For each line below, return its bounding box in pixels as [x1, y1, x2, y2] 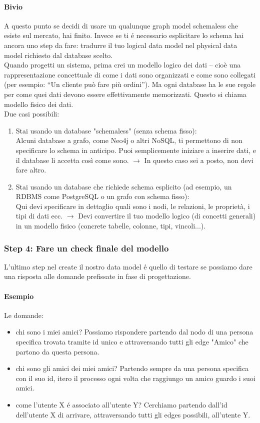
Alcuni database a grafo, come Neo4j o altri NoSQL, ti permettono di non [15, 135, 242, 145]
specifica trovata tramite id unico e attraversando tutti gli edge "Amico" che [15, 336, 248, 347]
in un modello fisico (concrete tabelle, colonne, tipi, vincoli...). [15, 220, 206, 231]
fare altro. [15, 164, 46, 175]
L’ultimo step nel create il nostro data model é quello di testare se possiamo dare [4, 261, 252, 271]
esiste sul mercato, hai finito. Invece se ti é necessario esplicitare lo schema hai [4, 30, 244, 40]
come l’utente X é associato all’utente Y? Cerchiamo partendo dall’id [15, 399, 227, 410]
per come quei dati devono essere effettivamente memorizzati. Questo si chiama [4, 88, 246, 99]
